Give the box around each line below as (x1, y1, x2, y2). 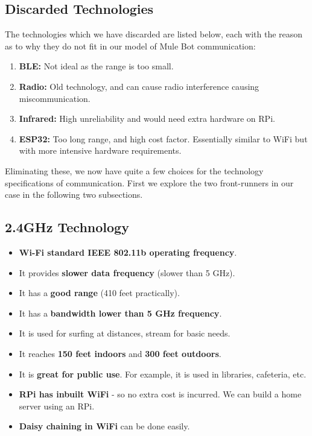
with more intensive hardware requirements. (19, 144, 182, 157)
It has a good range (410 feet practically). (19, 286, 180, 299)
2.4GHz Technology (5, 218, 129, 236)
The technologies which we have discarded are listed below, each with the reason (5, 28, 303, 40)
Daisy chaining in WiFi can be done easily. (19, 420, 190, 432)
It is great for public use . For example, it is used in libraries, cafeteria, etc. (19, 367, 307, 380)
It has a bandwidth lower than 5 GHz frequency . (19, 306, 222, 319)
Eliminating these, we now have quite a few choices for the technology (5, 164, 264, 177)
